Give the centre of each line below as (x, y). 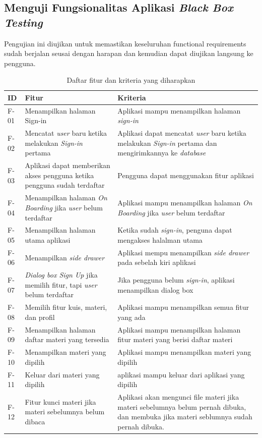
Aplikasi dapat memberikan (68, 165)
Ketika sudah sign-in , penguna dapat (175, 230)
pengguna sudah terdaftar (65, 185)
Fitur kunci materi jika (60, 401)
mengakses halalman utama (160, 239)
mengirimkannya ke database (162, 153)
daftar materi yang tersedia (67, 339)
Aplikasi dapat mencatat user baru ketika (182, 133)
